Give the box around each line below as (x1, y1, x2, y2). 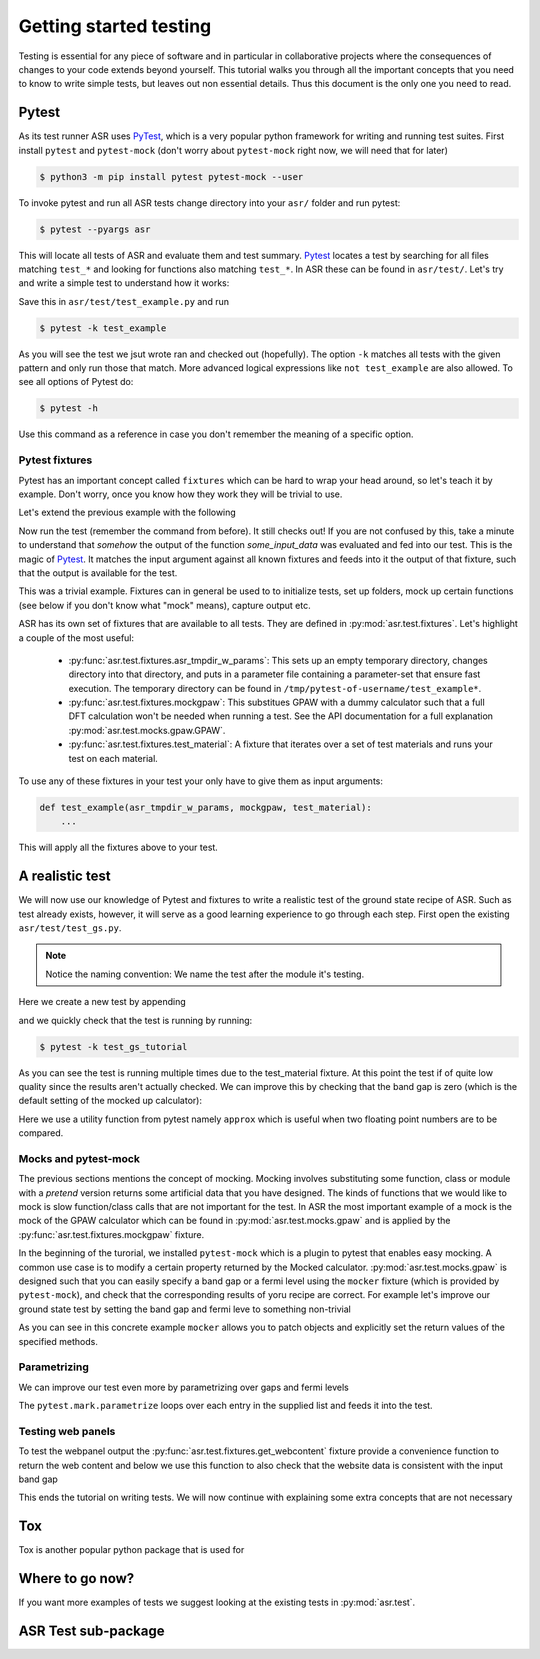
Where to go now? (18, 1570, 135, 1587)
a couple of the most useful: (18, 631, 135, 644)
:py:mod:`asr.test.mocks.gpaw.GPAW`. (68, 724, 226, 736)
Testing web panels (18, 1424, 116, 1438)
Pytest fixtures (18, 453, 93, 467)
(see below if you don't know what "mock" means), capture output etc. (18, 599, 311, 611)
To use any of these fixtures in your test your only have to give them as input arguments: (18, 775, 384, 787)
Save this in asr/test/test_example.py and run (18, 295, 230, 307)
